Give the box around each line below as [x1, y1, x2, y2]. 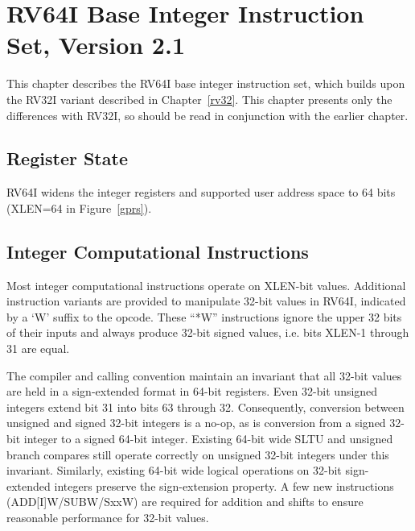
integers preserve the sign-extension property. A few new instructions [54, 477, 394, 494]
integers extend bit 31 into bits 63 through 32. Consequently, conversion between [6, 398, 405, 415]
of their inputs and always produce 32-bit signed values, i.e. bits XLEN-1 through [6, 324, 409, 341]
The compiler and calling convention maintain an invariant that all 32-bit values [6, 367, 402, 384]
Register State [6, 146, 128, 171]
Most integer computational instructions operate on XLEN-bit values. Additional [6, 276, 406, 293]
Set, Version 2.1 [6, 28, 185, 61]
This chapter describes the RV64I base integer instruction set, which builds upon [6, 75, 405, 92]
